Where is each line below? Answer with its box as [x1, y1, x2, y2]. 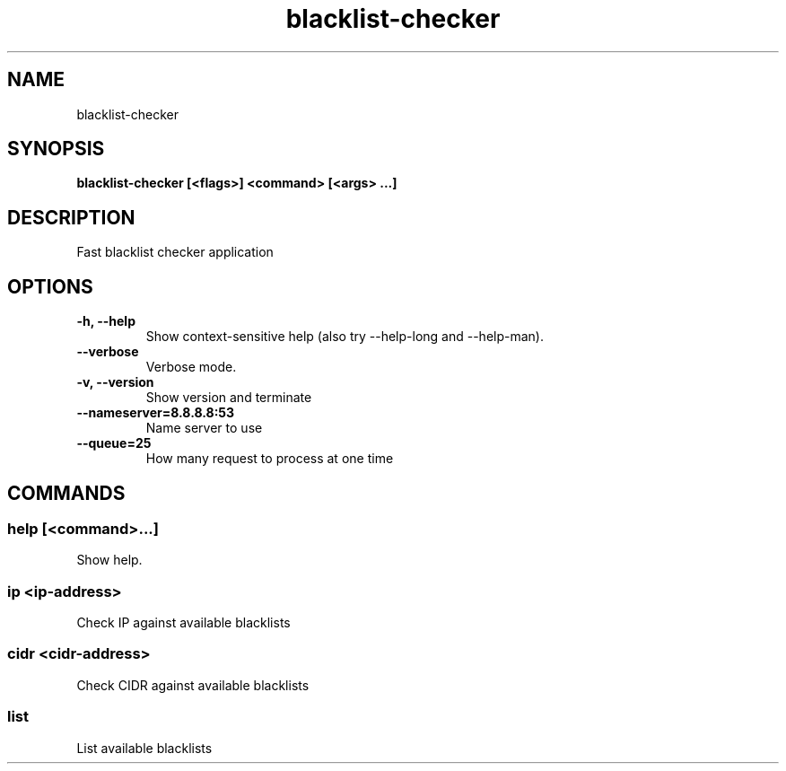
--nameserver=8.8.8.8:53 [76, 405, 235, 421]
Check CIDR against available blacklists [76, 677, 310, 693]
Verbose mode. [145, 359, 237, 375]
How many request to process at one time [145, 451, 394, 467]
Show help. [76, 552, 143, 568]
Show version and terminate [145, 390, 312, 406]
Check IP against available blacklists [76, 615, 291, 631]
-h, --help [76, 313, 135, 329]
